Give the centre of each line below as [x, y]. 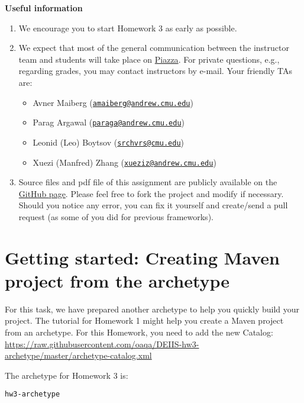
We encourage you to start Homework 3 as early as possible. [128, 28]
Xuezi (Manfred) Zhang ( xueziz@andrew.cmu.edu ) [124, 162]
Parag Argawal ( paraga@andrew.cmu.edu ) [109, 122]
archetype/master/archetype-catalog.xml [78, 355]
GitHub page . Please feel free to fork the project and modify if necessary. [151, 193]
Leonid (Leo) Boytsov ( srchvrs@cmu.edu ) [109, 142]
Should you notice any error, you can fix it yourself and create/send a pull [153, 205]
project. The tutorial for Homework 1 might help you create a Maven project [144, 320]
